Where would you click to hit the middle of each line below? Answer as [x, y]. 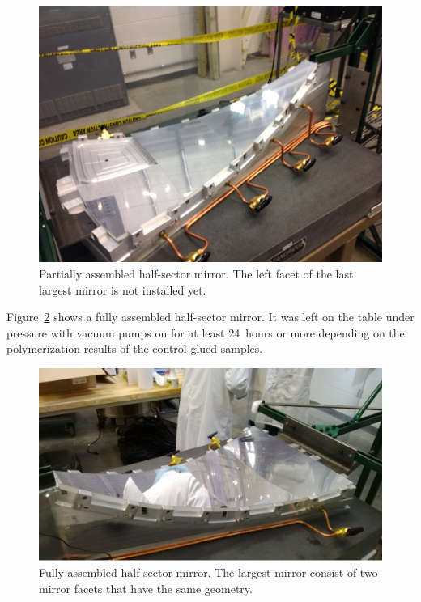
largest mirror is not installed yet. [123, 289]
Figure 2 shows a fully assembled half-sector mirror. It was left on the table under [210, 317]
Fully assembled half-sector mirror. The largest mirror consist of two [208, 572]
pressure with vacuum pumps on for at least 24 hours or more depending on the [206, 332]
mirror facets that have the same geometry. [146, 588]
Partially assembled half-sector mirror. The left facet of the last [196, 273]
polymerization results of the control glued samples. [135, 348]
